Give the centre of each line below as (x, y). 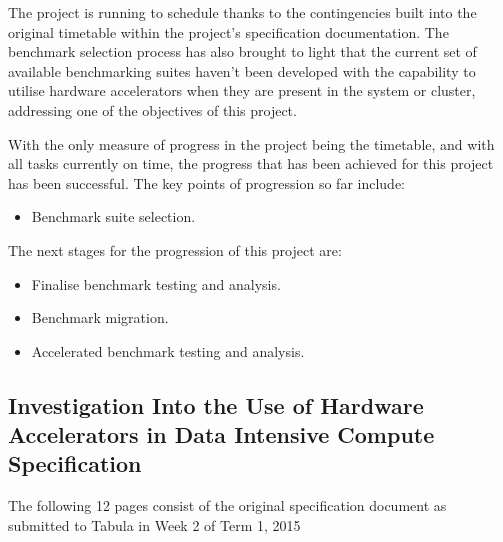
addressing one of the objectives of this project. (152, 109)
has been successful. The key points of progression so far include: (206, 182)
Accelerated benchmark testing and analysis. (168, 350)
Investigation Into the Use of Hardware (216, 404)
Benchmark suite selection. (113, 216)
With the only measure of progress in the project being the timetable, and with (251, 143)
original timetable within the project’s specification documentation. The (228, 31)
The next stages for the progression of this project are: (175, 249)
